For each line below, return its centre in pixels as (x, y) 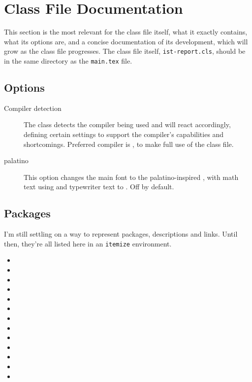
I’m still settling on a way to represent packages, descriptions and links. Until (121, 234)
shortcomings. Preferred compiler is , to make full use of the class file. (129, 144)
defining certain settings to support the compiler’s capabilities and (124, 134)
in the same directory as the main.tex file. (68, 60)
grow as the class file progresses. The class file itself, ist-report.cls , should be (125, 51)
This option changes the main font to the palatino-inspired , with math (131, 177)
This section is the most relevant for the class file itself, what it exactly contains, (126, 32)
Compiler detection (33, 108)
